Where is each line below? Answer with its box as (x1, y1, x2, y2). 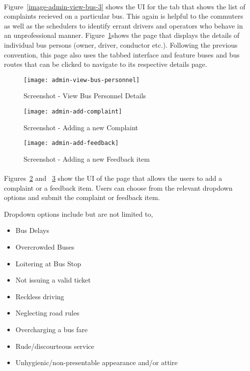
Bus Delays (15, 225, 49, 235)
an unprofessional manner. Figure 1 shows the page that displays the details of (4, 30, 240, 40)
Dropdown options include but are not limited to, (4, 208, 153, 219)
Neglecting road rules (15, 308, 80, 318)
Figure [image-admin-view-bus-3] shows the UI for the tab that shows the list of (4, 1, 246, 11)
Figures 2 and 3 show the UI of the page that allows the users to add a (4, 173, 222, 183)
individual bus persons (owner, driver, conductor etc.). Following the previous (4, 39, 238, 50)
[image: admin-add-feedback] (24, 140, 119, 147)
